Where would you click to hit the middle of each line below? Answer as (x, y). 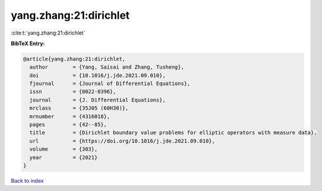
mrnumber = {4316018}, (70, 116)
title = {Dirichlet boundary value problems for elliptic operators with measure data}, (173, 133)
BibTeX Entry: (28, 43)
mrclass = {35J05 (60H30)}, (79, 108)
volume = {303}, (64, 149)
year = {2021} (64, 157)
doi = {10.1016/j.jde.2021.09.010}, (98, 75)
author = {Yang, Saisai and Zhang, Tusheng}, (107, 67)
